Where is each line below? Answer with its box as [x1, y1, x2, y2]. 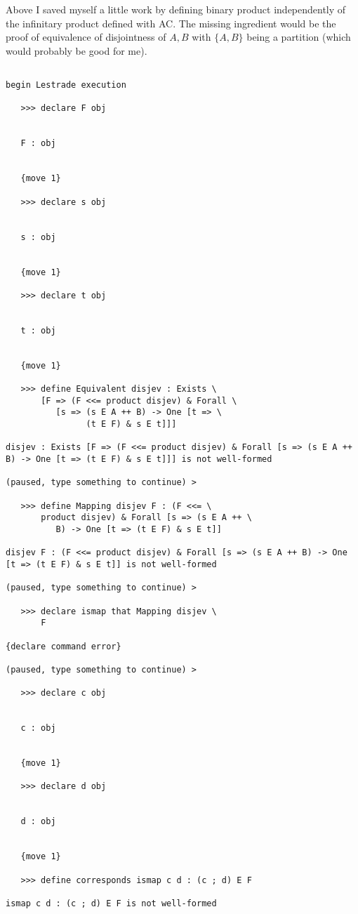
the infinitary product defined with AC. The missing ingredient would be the [6, 15, 336, 30]
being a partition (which [246, 29, 351, 44]
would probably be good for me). [6, 43, 147, 58]
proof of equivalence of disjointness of [6, 29, 166, 44]
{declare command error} [6, 641, 121, 651]
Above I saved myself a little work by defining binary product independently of [6, 2, 346, 16]
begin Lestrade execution [6, 80, 126, 91]
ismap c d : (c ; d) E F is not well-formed [6, 898, 217, 908]
